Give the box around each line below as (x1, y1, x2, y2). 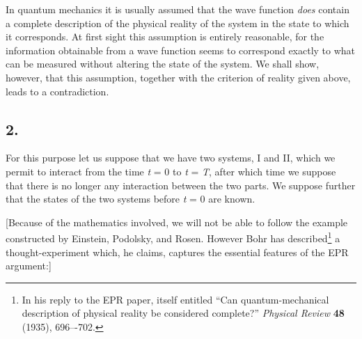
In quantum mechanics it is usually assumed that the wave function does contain (6, 2, 349, 16)
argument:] (6, 258, 52, 273)
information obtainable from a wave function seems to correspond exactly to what (6, 42, 356, 57)
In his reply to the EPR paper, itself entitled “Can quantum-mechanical (22, 292, 329, 306)
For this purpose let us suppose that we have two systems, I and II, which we (6, 150, 336, 165)
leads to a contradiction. (6, 84, 109, 98)
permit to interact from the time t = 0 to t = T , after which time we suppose (6, 164, 336, 178)
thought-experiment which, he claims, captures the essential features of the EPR (6, 244, 349, 259)
